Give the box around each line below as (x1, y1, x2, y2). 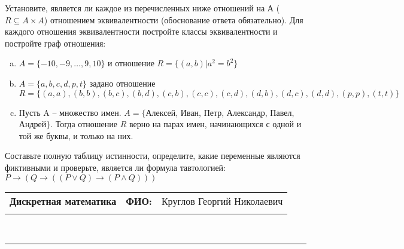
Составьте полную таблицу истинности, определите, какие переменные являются (5, 149, 300, 162)
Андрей (19, 118, 47, 130)
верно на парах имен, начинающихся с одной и (129, 118, 302, 130)
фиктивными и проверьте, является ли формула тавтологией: (5, 161, 226, 173)
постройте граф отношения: (5, 36, 106, 49)
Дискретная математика (10, 193, 117, 208)
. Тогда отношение (50, 118, 117, 130)
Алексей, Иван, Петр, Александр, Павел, (145, 106, 294, 118)
